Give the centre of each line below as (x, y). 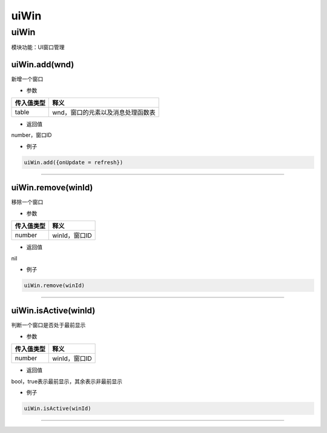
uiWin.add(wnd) (43, 64)
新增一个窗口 (27, 79)
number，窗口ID (31, 135)
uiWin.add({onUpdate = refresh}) (74, 162)
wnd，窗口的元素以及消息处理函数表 (104, 113)
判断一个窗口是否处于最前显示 (48, 325)
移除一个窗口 (27, 202)
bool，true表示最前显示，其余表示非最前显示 (67, 381)
